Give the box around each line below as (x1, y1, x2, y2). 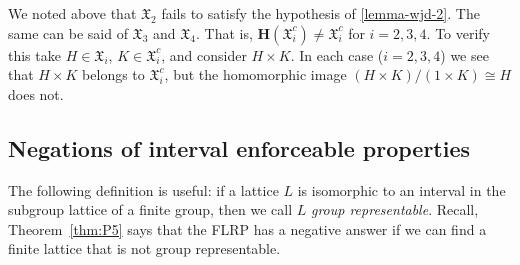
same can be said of (8, 22, 128, 43)
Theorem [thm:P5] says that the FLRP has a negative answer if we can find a (8, 218, 487, 239)
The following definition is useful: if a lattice (8, 179, 279, 200)
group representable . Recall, (310, 199, 479, 220)
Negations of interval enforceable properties (8, 132, 471, 163)
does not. (8, 83, 64, 104)
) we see (440, 44, 489, 65)
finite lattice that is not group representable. (8, 238, 281, 259)
